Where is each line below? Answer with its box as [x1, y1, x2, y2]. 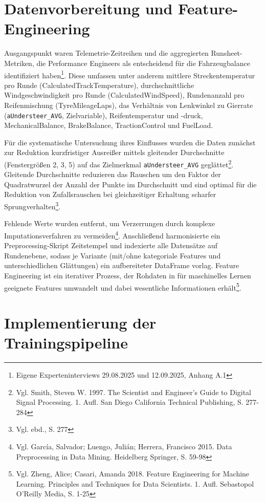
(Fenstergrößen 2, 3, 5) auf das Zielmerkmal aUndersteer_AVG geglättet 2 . [4, 157, 234, 169]
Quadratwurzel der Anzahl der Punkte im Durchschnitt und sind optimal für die [4, 179, 257, 189]
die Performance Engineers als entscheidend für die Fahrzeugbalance [36, 57, 250, 68]
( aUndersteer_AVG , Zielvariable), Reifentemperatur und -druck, [4, 110, 203, 120]
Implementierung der [4, 312, 157, 333]
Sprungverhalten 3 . [4, 200, 61, 211]
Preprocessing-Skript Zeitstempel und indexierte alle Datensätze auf [4, 240, 217, 251]
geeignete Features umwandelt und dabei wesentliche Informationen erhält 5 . [4, 280, 241, 293]
